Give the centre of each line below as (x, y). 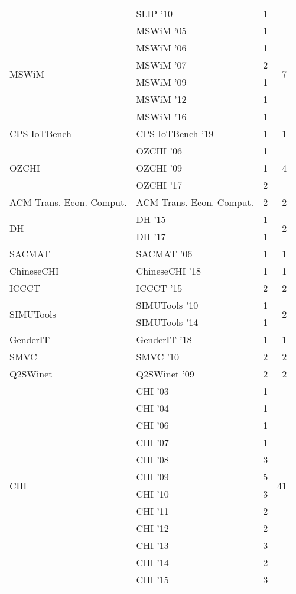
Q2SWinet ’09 (165, 374)
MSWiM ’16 (161, 116)
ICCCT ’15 (159, 288)
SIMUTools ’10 (167, 305)
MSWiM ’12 (161, 99)
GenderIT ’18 (164, 339)
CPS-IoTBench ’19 (175, 133)
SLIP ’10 (154, 13)
